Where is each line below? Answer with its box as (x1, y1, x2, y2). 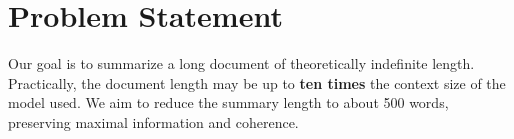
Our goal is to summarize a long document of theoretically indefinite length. (8, 53, 475, 74)
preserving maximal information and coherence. (8, 111, 299, 132)
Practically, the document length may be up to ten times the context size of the (8, 72, 506, 93)
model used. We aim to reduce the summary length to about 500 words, (8, 92, 449, 113)
